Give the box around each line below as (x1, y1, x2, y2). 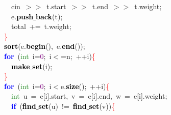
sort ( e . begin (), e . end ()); (4, 41, 85, 51)
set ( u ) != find (38, 100, 87, 111)
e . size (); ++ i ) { (61, 80, 110, 91)
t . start (46, 1, 66, 11)
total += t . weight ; (11, 21, 71, 32)
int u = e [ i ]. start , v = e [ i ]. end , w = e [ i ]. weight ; (11, 91, 167, 101)
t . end (92, 1, 108, 11)
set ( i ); (32, 61, 53, 71)
